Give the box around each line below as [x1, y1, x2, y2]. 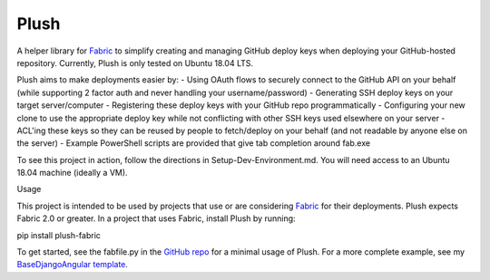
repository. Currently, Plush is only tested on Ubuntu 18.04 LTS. [16, 57, 254, 68]
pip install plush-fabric [16, 229, 102, 240]
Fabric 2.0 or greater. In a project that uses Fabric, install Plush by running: [16, 213, 296, 224]
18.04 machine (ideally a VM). [16, 168, 128, 179]
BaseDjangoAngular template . [16, 259, 129, 270]
